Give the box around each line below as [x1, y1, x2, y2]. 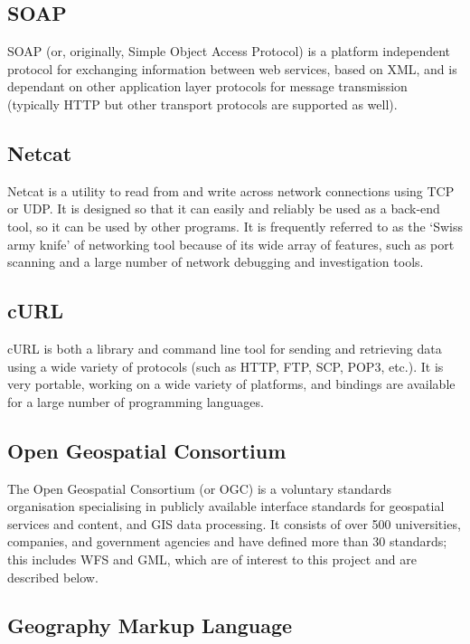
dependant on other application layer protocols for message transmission [7, 77, 408, 96]
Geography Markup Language [7, 611, 293, 639]
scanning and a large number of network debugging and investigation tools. [7, 252, 424, 271]
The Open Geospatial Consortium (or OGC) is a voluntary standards [7, 478, 392, 497]
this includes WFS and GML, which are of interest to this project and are [7, 549, 417, 568]
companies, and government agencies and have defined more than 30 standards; [7, 532, 447, 551]
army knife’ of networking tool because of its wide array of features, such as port [7, 234, 455, 253]
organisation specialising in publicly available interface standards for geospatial [7, 497, 445, 516]
